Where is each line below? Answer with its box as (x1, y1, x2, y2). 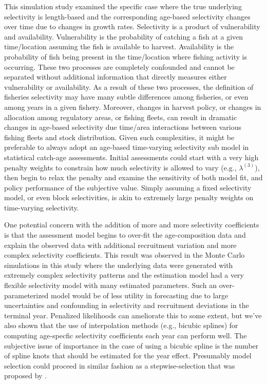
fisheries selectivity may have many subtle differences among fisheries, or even (4, 91, 249, 102)
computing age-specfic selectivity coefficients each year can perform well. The (4, 330, 247, 340)
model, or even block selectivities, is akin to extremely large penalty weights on (4, 192, 254, 203)
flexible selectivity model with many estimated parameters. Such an (4, 280, 217, 291)
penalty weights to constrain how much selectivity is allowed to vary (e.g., (4, 162, 237, 172)
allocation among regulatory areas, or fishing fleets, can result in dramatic (4, 111, 237, 122)
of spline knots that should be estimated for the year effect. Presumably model (4, 350, 252, 361)
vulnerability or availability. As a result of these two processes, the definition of (4, 81, 254, 92)
